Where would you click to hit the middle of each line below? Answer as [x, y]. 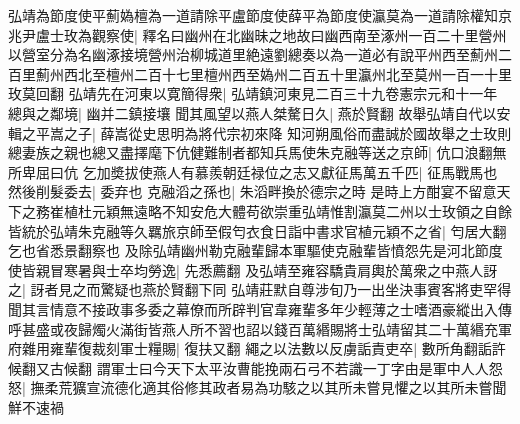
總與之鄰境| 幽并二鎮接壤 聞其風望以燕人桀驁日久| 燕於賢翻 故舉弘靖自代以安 [259, 112]
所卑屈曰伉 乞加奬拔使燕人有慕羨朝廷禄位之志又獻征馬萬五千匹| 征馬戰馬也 [253, 171]
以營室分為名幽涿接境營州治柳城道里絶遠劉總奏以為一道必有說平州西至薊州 [253, 54]
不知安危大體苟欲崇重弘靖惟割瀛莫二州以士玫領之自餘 [336, 210]
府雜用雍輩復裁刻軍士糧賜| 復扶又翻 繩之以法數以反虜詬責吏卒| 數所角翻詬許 [257, 348]
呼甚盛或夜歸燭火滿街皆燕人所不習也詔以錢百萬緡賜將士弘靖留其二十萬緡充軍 [260, 328]
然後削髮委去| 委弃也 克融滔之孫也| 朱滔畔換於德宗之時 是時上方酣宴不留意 [252, 191]
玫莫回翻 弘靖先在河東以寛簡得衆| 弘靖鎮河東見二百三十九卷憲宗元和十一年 [253, 93]
